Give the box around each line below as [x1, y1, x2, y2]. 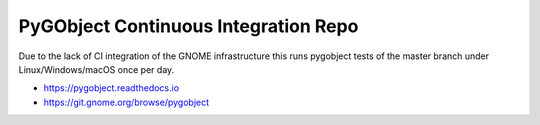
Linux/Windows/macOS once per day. [18, 63, 175, 75]
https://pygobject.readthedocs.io [43, 82, 180, 94]
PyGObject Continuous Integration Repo [18, 15, 359, 37]
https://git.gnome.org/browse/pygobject [43, 96, 210, 108]
